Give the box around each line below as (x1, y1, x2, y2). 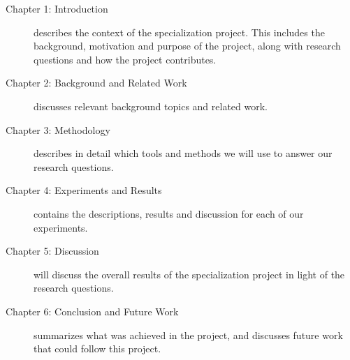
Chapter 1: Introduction (6, 1, 108, 15)
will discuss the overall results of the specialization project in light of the (34, 267, 345, 281)
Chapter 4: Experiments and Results (6, 183, 162, 197)
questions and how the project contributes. (34, 52, 217, 66)
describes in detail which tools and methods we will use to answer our (34, 146, 333, 160)
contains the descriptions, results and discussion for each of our (34, 206, 304, 220)
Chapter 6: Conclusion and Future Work (6, 303, 179, 318)
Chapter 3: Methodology (6, 122, 110, 137)
